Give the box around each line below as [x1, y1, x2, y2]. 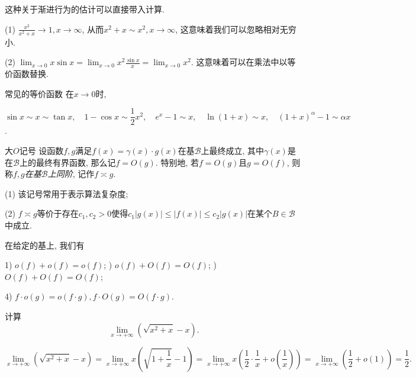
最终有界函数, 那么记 [36, 156, 116, 168]
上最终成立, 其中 [201, 144, 265, 156]
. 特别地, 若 [155, 156, 199, 168]
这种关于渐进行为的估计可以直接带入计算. [5, 3, 165, 15]
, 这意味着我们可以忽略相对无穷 [175, 22, 296, 35]
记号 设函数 [19, 144, 64, 156]
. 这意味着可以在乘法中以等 [191, 56, 296, 68]
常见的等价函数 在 [5, 87, 74, 99]
